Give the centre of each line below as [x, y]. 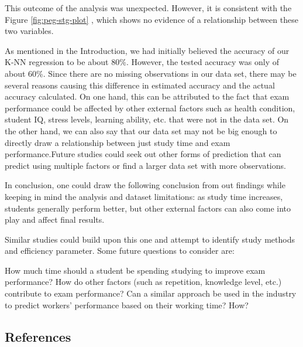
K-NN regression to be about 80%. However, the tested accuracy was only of [142, 62]
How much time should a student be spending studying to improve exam [135, 270]
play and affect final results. [55, 220]
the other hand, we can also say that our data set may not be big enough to [141, 130]
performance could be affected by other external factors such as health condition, [150, 108]
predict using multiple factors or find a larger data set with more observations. [145, 165]
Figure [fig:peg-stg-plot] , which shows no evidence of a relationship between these [151, 19]
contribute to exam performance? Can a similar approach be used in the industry [151, 293]
